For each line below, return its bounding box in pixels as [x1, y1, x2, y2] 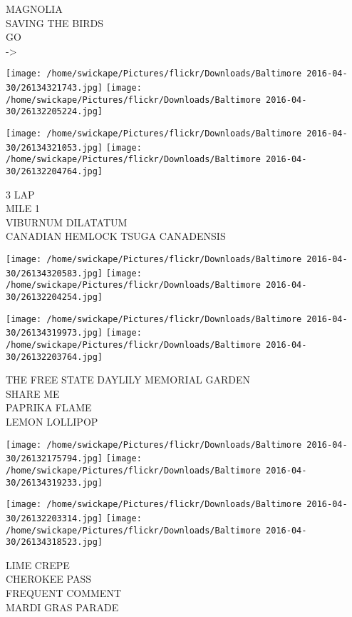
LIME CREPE [6, 557, 70, 572]
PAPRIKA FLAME [6, 400, 92, 415]
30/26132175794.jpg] [6, 453, 103, 464]
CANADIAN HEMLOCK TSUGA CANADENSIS [6, 229, 226, 244]
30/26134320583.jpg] [6, 268, 103, 279]
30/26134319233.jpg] [6, 477, 103, 488]
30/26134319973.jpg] [6, 328, 103, 338]
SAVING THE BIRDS [6, 15, 103, 30]
